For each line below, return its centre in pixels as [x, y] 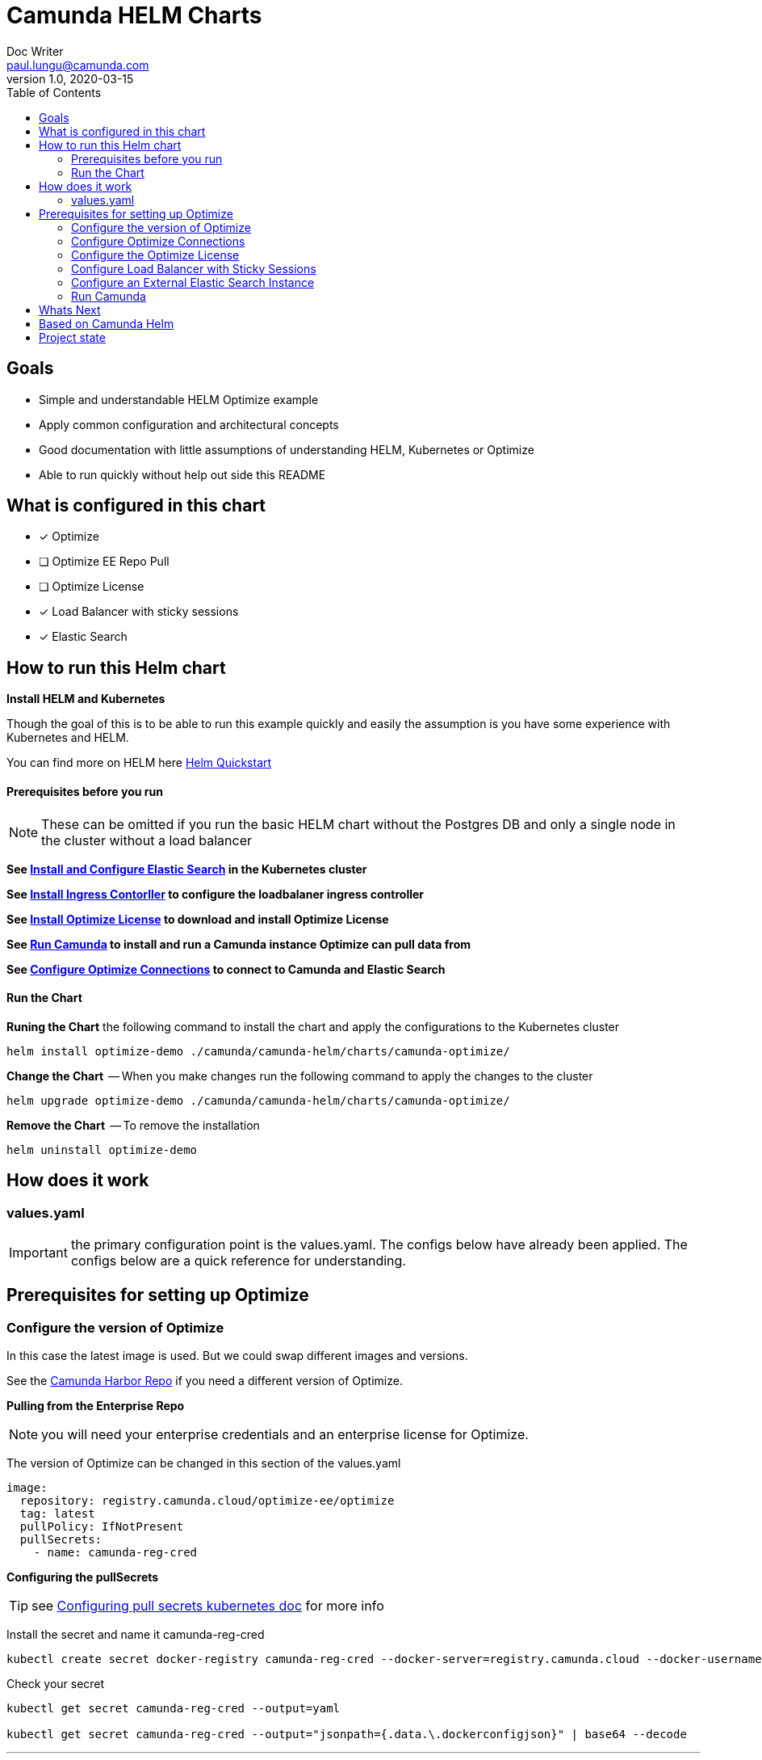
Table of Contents [54, 92]
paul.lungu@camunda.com [78, 65]
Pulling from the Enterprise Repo [96, 1406]
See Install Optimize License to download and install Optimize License [198, 919]
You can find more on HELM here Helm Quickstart [139, 763]
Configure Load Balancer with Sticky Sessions [194, 268]
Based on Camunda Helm [107, 323]
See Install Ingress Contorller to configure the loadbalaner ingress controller [216, 894]
